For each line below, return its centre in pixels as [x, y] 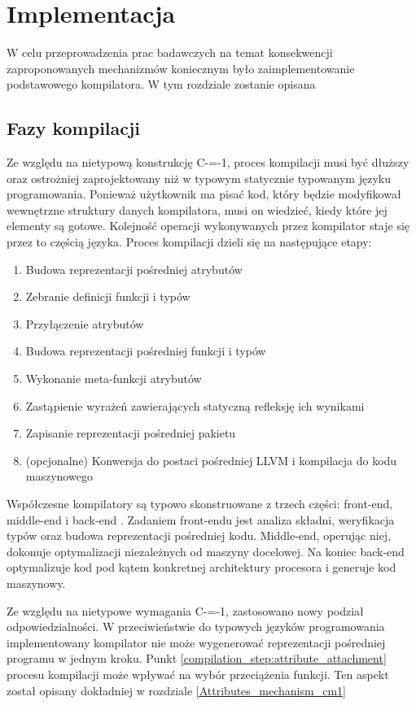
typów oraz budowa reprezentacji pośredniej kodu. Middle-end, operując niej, [199, 535]
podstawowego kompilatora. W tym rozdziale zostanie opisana [161, 84]
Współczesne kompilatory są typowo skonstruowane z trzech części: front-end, [200, 504]
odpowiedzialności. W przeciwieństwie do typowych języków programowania [196, 627]
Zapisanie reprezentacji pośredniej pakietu [131, 433]
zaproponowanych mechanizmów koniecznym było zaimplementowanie [181, 68]
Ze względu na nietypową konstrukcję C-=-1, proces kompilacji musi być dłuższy [208, 162]
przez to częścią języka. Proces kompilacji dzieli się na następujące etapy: [189, 242]
